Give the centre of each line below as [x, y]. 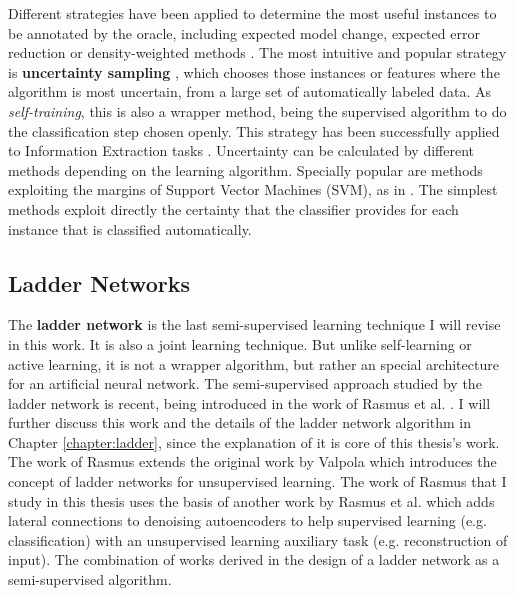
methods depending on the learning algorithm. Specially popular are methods [245, 169]
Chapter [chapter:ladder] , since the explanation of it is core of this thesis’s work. [254, 441]
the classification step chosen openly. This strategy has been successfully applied [254, 130]
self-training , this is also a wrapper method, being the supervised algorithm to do [257, 110]
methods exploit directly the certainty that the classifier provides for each [233, 208]
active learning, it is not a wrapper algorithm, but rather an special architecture [253, 363]
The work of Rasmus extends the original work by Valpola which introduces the [252, 461]
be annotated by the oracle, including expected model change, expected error [244, 32]
